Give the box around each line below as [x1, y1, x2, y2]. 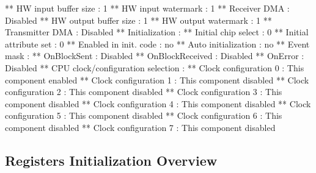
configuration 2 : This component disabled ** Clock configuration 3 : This [5, 85, 282, 98]
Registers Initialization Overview [5, 150, 218, 169]
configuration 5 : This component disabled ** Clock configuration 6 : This [5, 109, 282, 122]
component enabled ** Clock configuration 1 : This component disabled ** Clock [5, 73, 309, 86]
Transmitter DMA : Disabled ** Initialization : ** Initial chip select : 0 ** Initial [5, 26, 309, 38]
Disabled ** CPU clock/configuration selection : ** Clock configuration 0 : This [5, 61, 304, 74]
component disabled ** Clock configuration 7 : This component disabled [5, 121, 276, 133]
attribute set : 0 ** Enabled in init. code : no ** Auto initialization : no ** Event [5, 37, 310, 50]
